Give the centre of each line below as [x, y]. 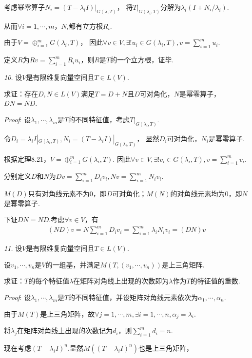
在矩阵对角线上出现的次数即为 [121, 281]
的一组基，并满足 [73, 264]
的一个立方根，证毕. [142, 60]
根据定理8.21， [27, 159]
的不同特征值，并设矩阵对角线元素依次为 [133, 297]
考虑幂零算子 [24, 7]
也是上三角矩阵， [165, 348]
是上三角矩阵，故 [68, 313]
